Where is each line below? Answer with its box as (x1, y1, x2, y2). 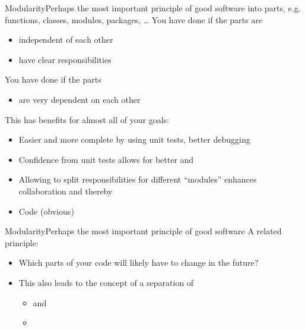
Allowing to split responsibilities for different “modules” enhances (18, 173, 257, 186)
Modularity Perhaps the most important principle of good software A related (5, 225, 282, 237)
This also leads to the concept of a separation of (18, 276, 194, 288)
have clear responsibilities (18, 53, 112, 65)
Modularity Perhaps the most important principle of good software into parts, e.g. (5, 2, 301, 14)
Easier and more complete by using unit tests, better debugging (18, 133, 250, 146)
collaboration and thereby (18, 184, 113, 197)
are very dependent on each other (18, 93, 141, 105)
